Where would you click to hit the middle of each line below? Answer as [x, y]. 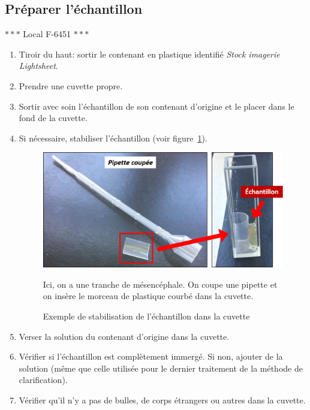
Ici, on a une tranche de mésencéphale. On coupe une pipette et [160, 284]
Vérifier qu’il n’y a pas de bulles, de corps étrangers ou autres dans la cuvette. [162, 400]
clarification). [43, 380]
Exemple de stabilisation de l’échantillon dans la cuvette [146, 316]
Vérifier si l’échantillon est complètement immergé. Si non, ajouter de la [151, 356]
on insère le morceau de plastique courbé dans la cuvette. [148, 296]
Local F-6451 [47, 34]
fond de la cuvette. [53, 118]
